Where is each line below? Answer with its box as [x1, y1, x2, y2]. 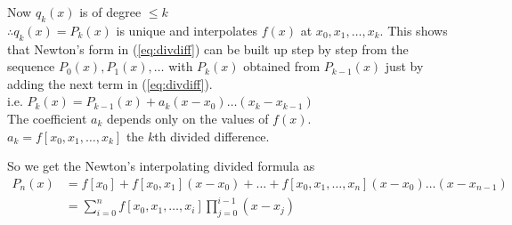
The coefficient [7, 108, 87, 127]
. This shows [379, 20, 448, 39]
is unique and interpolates [116, 20, 258, 39]
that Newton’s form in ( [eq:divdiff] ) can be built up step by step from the [7, 39, 409, 58]
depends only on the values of [107, 108, 269, 127]
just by [385, 57, 424, 76]
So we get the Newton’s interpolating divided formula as [7, 157, 315, 175]
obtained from [243, 57, 321, 76]
